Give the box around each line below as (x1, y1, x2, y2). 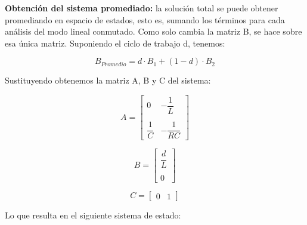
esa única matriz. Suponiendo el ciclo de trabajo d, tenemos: (5, 36, 225, 49)
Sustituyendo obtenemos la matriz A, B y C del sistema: (5, 74, 211, 87)
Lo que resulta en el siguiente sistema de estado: (5, 209, 181, 221)
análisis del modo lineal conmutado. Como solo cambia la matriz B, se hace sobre (5, 25, 302, 38)
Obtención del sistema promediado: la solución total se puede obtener (5, 2, 278, 14)
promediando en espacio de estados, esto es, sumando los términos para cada (5, 13, 285, 26)
